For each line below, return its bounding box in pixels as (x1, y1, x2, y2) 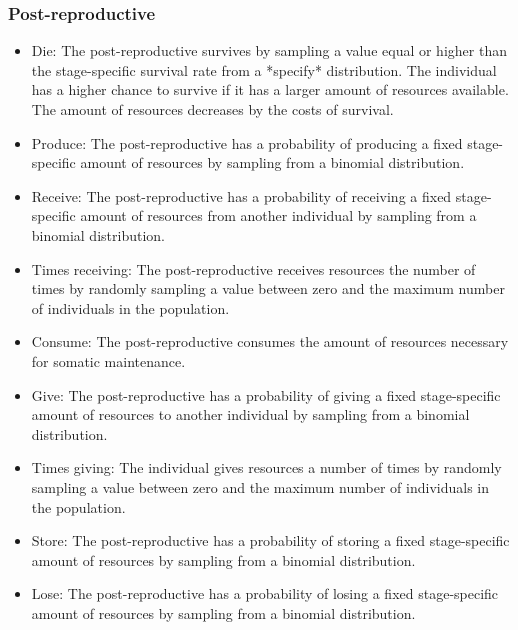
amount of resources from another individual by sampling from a (80, 205, 477, 226)
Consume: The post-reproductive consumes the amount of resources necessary (31, 331, 509, 352)
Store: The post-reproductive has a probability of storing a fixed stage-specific (31, 530, 510, 551)
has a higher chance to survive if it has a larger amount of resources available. (31, 79, 509, 100)
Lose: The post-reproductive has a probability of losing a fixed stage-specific (31, 583, 499, 604)
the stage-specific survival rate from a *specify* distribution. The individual (31, 59, 497, 80)
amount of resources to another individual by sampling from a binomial (31, 404, 470, 425)
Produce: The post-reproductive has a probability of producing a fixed (31, 132, 463, 153)
